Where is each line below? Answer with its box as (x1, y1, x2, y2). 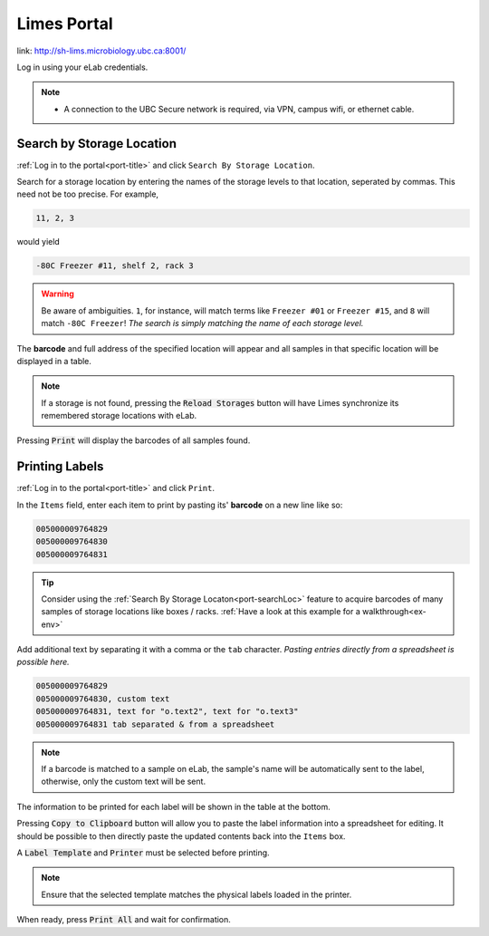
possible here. (16, 657, 70, 668)
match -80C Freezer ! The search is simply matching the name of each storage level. (41, 318, 364, 329)
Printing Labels (16, 458, 104, 475)
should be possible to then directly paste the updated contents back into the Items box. (16, 830, 346, 842)
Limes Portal (16, 14, 113, 34)
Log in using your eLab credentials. (16, 62, 149, 72)
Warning (41, 288, 74, 299)
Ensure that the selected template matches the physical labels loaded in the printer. (41, 889, 352, 900)
